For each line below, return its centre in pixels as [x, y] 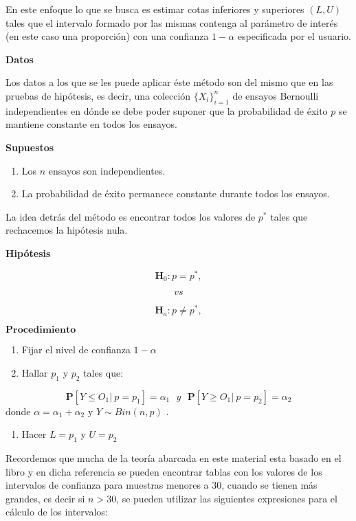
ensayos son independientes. [107, 170]
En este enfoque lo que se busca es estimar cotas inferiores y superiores [155, 9]
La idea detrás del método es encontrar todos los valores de [131, 216]
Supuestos [30, 147]
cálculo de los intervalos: [57, 512]
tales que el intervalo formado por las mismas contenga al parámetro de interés [172, 22]
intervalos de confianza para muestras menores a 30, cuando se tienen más [162, 485]
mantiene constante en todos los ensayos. [92, 124]
